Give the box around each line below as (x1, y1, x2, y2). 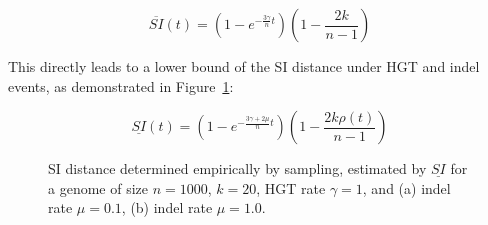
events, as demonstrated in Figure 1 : (8, 75, 234, 96)
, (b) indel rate (121, 197, 213, 218)
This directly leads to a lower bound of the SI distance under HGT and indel (8, 56, 480, 76)
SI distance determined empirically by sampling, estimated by (48, 158, 427, 179)
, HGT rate (256, 177, 326, 198)
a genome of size (48, 177, 148, 198)
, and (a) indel (362, 177, 451, 198)
